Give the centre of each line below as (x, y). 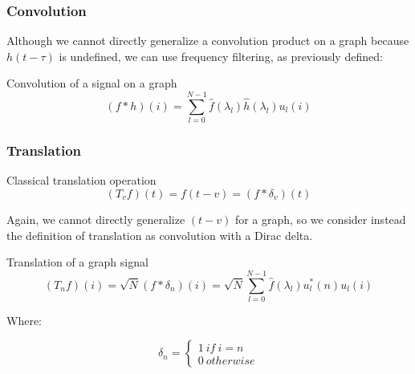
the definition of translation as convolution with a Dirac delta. (160, 235)
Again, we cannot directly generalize (96, 219)
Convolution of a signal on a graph (92, 83)
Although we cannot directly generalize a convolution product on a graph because (208, 41)
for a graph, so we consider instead (320, 219)
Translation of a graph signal (77, 262)
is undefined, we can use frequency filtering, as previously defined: (221, 56)
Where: (24, 320)
